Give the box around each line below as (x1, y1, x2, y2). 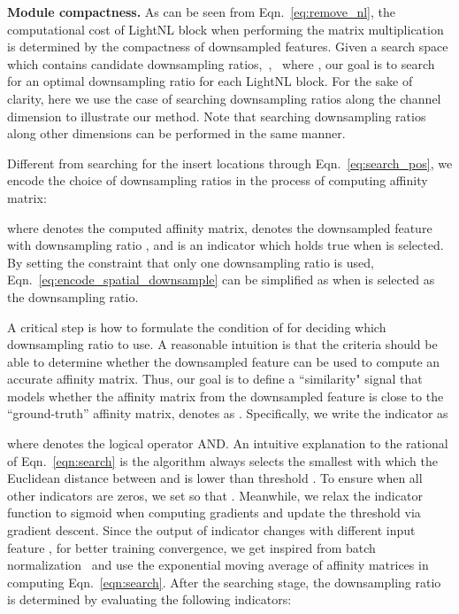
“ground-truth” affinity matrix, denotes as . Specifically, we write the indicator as (7, 404, 448, 423)
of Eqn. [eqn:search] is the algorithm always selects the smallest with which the (7, 451, 438, 470)
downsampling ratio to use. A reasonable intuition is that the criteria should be (7, 335, 438, 354)
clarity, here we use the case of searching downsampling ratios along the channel (7, 89, 441, 107)
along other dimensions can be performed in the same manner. (7, 124, 346, 143)
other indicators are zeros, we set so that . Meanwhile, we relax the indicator (7, 486, 423, 504)
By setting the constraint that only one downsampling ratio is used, (7, 253, 374, 271)
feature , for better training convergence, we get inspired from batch (7, 538, 376, 556)
